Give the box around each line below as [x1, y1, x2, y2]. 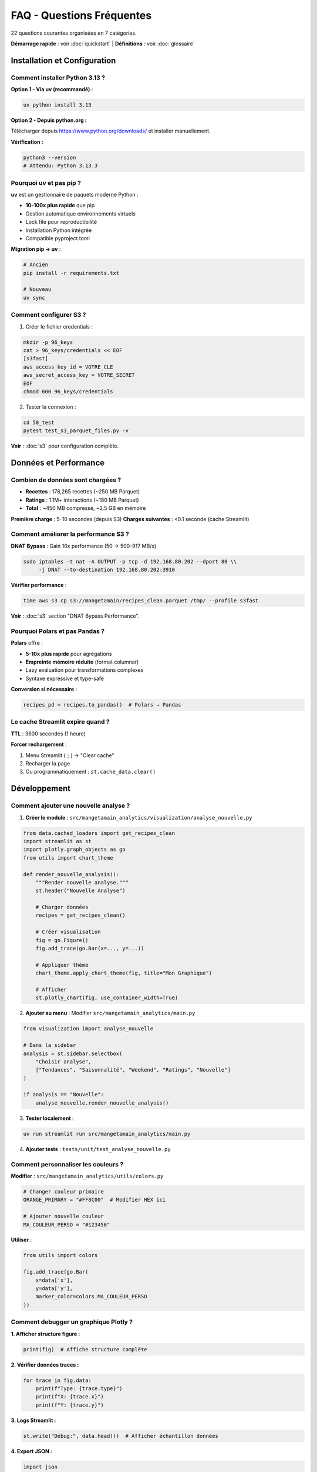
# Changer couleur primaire [23, 1188, 104, 1195]
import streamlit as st [23, 838, 92, 844]
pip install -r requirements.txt [23, 270, 120, 276]
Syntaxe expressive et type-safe [25, 675, 104, 682]
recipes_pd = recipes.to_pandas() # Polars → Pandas [23, 701, 181, 708]
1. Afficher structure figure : [11, 1330, 80, 1337]
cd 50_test [23, 419, 55, 426]
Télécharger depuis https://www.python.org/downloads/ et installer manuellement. [11, 127, 211, 135]
